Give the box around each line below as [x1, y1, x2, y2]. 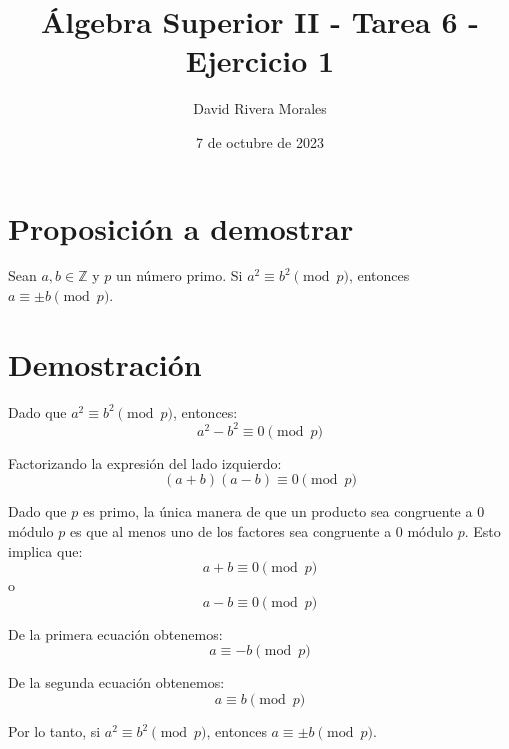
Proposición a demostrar [8, 207, 354, 248]
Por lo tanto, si [8, 721, 101, 741]
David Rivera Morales [193, 98, 327, 119]
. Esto [464, 521, 501, 542]
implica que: [8, 540, 83, 561]
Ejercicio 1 [185, 40, 335, 81]
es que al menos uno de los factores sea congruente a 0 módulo [69, 521, 453, 542]
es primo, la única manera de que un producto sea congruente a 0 [82, 501, 485, 522]
